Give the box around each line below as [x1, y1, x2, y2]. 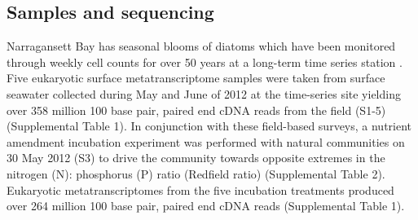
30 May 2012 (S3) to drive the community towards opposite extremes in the [7, 149, 385, 166]
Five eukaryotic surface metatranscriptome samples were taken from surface [7, 69, 385, 86]
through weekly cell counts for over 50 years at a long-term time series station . [7, 53, 403, 70]
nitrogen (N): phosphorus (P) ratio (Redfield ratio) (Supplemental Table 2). [7, 165, 385, 182]
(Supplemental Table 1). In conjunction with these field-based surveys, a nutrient [7, 117, 412, 134]
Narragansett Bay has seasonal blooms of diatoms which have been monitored [7, 37, 396, 55]
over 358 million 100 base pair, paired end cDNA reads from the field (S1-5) [7, 101, 386, 118]
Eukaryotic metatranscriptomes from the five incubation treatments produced [7, 181, 394, 198]
